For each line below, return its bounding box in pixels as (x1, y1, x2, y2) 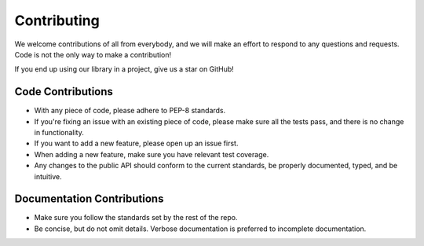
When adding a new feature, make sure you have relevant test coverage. (34, 149, 269, 159)
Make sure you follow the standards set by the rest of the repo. (34, 213, 238, 222)
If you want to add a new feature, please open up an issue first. (34, 138, 239, 149)
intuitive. (34, 171, 62, 181)
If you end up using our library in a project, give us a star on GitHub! (14, 64, 235, 74)
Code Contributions (14, 85, 114, 98)
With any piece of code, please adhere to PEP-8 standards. (34, 106, 226, 116)
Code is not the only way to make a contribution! (14, 50, 172, 59)
